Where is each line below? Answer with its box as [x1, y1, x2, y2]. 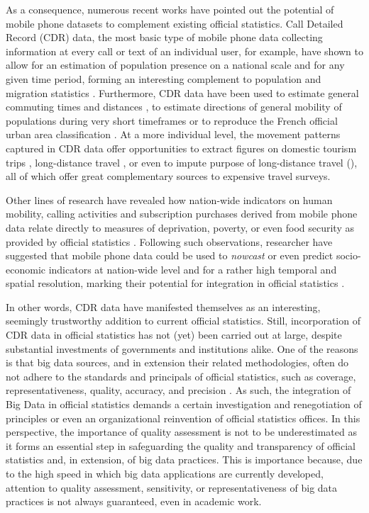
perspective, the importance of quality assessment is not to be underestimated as [6, 424, 357, 439]
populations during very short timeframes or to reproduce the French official [6, 113, 338, 128]
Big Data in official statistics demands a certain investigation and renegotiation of [6, 397, 362, 412]
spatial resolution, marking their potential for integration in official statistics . [6, 276, 345, 291]
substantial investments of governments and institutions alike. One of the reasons [6, 341, 358, 356]
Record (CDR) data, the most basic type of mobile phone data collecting [6, 30, 323, 45]
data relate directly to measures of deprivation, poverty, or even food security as [6, 220, 354, 235]
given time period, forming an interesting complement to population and [6, 71, 321, 86]
